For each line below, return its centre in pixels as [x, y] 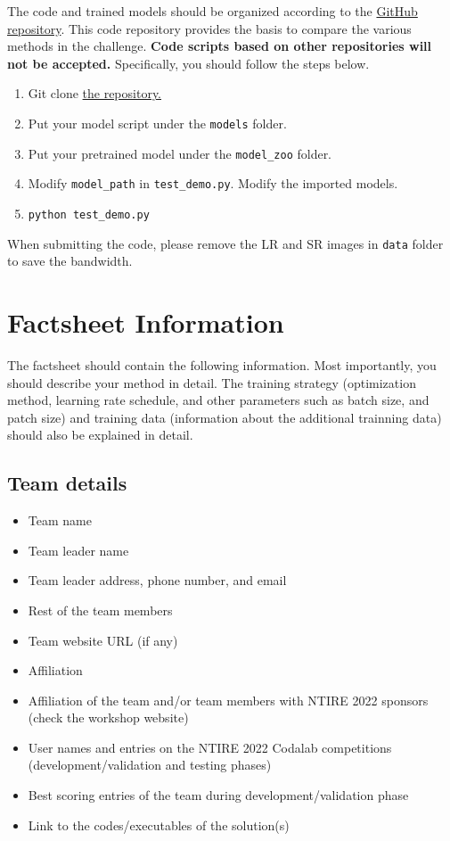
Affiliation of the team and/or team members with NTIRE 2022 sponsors [228, 700]
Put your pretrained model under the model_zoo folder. [180, 153]
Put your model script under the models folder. [157, 123]
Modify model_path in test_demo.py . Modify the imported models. [213, 183]
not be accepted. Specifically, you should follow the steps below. [188, 63]
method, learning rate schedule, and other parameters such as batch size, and [218, 400]
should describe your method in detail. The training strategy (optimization [212, 382]
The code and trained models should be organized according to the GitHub [213, 11]
